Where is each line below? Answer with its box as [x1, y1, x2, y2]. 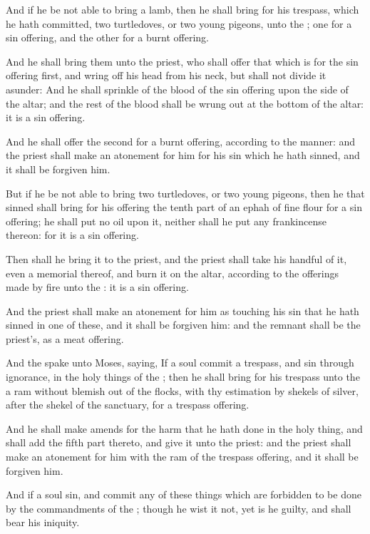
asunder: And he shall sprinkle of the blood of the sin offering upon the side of [6, 81, 349, 96]
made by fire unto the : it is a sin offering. [6, 279, 189, 294]
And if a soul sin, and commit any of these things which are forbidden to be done [6, 487, 361, 502]
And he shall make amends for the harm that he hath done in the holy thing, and [6, 421, 363, 436]
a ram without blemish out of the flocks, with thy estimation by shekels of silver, [6, 383, 359, 398]
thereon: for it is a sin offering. [6, 227, 139, 242]
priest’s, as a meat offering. [6, 331, 124, 346]
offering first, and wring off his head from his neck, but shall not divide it [6, 68, 327, 83]
